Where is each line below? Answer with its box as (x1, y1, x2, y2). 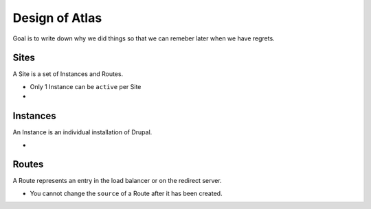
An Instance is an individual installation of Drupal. (12, 128, 153, 136)
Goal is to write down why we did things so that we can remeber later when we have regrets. (12, 34, 275, 42)
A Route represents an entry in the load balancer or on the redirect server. (12, 177, 223, 185)
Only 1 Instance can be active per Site (30, 82, 142, 90)
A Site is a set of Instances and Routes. (12, 70, 124, 78)
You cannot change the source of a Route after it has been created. (30, 189, 223, 197)
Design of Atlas (12, 10, 102, 25)
